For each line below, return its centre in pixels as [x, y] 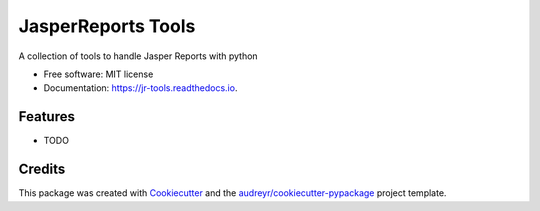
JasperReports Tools [107, 26]
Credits [42, 169]
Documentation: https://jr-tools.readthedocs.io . [140, 88]
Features [46, 116]
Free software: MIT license [98, 74]
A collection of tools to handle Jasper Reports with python [138, 56]
